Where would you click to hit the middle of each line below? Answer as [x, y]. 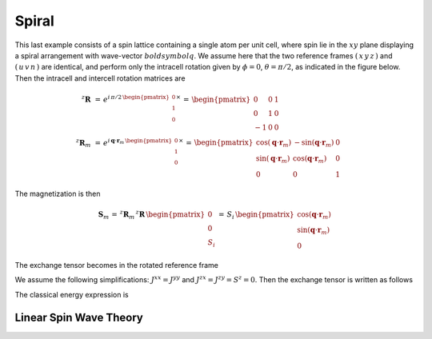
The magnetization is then [58, 193]
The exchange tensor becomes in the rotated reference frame [117, 265]
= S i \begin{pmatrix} [256, 215]
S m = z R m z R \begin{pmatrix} [152, 215]
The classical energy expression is [72, 294]
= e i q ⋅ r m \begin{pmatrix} [134, 142]
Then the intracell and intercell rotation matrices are [100, 78]
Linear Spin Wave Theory [79, 317]
